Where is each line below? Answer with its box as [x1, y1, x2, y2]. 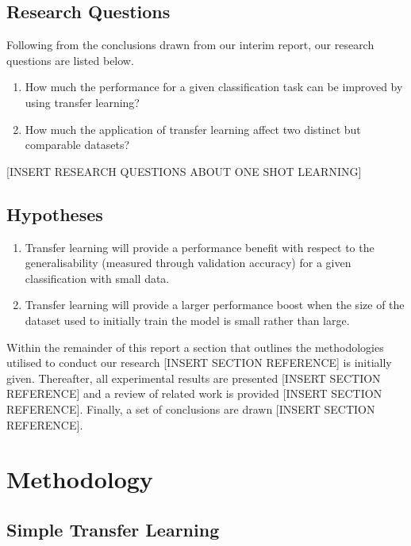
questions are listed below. [6, 52, 134, 68]
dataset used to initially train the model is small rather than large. [25, 311, 350, 328]
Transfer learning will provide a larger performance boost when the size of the [25, 296, 405, 313]
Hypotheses [6, 201, 103, 226]
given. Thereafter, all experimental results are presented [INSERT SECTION [6, 369, 381, 386]
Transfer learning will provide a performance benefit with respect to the [25, 239, 375, 255]
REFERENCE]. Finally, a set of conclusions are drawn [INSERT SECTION [6, 400, 375, 417]
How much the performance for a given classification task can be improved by [25, 78, 403, 95]
